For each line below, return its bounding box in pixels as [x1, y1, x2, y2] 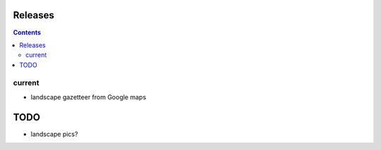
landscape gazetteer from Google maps [30, 92, 147, 101]
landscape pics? [30, 130, 78, 138]
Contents [13, 28, 42, 37]
